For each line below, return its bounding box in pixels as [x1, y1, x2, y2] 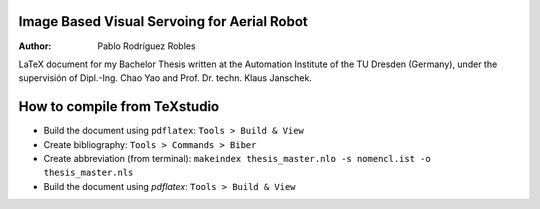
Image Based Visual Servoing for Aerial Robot [18, 13, 309, 30]
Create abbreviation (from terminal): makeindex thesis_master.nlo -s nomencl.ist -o [43, 152, 432, 164]
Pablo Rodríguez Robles [97, 40, 196, 52]
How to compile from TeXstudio [18, 98, 220, 115]
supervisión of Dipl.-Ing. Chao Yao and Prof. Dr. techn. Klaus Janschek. [18, 72, 312, 84]
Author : [18, 40, 52, 52]
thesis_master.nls [43, 167, 134, 179]
